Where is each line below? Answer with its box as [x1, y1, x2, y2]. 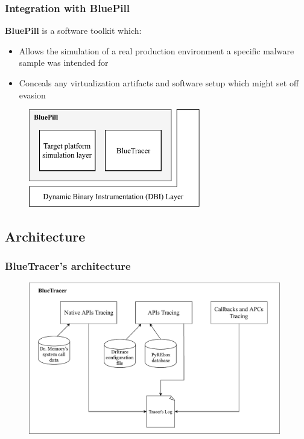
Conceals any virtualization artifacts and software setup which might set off [19, 77, 299, 89]
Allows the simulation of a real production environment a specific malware [19, 44, 294, 57]
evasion [19, 88, 46, 101]
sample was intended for [19, 56, 109, 69]
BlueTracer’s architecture [5, 258, 131, 274]
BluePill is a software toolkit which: [5, 24, 142, 37]
